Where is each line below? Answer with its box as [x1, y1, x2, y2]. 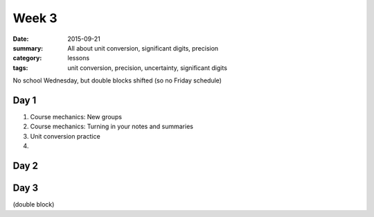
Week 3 [12, 10, 57, 26]
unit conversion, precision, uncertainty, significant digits [67, 63, 228, 72]
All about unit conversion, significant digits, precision [67, 44, 219, 52]
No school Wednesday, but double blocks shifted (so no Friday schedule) [12, 76, 222, 85]
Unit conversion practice [30, 132, 100, 140]
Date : [12, 35, 29, 43]
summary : [12, 44, 44, 52]
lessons [67, 54, 90, 62]
